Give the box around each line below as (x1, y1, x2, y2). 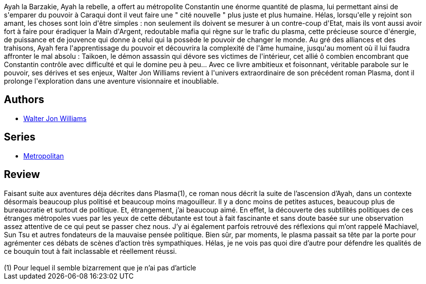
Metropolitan (23, 151, 64, 160)
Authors (4, 93, 44, 106)
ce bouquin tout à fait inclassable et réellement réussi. (4, 247, 177, 255)
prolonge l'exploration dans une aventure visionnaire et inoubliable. (4, 77, 219, 85)
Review (4, 168, 40, 181)
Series (4, 131, 35, 143)
